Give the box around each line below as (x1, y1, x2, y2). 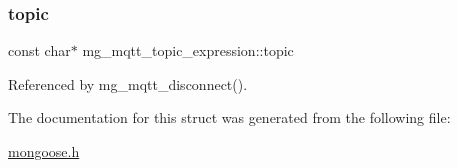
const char (8, 40, 71, 61)
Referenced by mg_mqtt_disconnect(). (8, 73, 248, 94)
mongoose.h (8, 141, 80, 161)
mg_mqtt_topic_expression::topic (82, 40, 294, 61)
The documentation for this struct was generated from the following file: (8, 107, 451, 128)
